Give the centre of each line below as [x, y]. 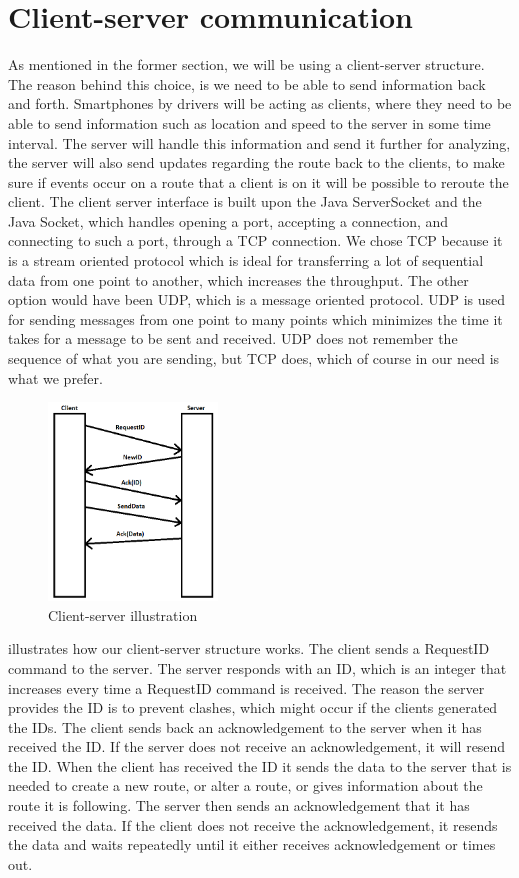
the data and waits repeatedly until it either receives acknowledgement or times [252, 844]
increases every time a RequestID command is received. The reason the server [246, 687]
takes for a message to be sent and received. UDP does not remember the [233, 338]
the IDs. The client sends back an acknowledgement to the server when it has [245, 726]
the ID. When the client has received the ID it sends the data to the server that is [260, 765]
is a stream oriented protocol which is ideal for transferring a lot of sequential [246, 260]
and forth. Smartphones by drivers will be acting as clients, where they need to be [260, 103]
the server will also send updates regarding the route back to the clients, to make [256, 162]
